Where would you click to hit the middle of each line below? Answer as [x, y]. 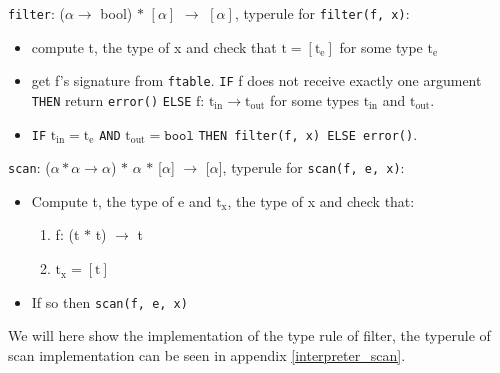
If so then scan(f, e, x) [109, 301]
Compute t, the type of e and [121, 200]
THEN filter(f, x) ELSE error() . [308, 133]
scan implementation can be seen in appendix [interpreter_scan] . [207, 354]
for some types [314, 99]
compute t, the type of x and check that [154, 46]
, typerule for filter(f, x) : [322, 13]
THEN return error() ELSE [111, 99]
